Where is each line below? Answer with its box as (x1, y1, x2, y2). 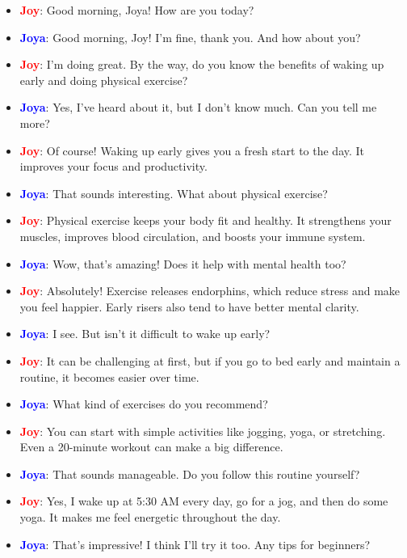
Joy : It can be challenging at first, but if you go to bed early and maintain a (19, 352, 401, 369)
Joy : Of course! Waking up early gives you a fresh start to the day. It (19, 142, 365, 159)
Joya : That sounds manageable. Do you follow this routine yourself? (19, 465, 360, 482)
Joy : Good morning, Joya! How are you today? (19, 2, 254, 18)
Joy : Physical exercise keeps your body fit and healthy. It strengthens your (19, 212, 392, 229)
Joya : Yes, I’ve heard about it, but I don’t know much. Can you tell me (19, 99, 377, 116)
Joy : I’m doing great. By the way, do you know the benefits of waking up (19, 56, 384, 73)
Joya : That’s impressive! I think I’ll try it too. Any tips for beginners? (19, 535, 371, 552)
